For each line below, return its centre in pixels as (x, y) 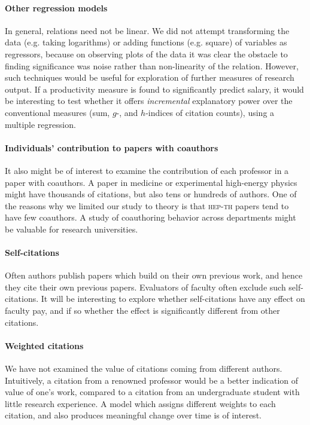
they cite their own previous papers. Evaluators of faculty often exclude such (145, 287)
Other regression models (56, 7)
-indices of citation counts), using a (210, 112)
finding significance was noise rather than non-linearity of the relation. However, (152, 65)
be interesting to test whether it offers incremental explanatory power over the (149, 101)
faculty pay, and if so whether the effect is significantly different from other (142, 311)
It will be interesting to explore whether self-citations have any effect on (173, 299)
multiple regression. (40, 124)
